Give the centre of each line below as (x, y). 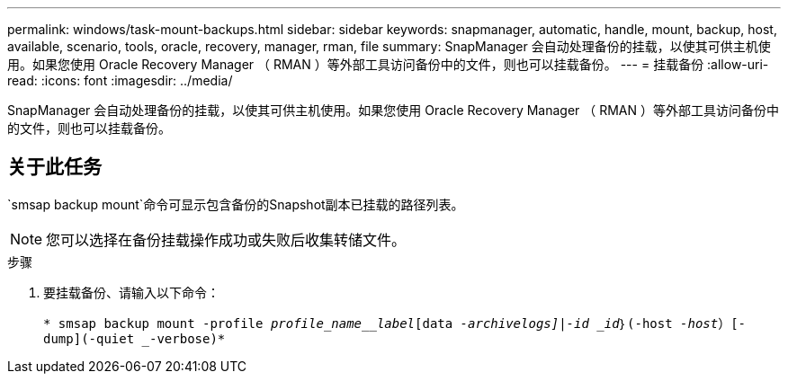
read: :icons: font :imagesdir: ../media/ (120, 80)
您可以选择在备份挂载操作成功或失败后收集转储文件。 (226, 239)
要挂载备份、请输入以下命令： (131, 292)
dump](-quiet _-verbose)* (134, 338)
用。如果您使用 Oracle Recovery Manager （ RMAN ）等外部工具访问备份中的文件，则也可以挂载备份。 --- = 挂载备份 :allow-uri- (388, 64)
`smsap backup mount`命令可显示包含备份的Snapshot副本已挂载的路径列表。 (236, 204)
